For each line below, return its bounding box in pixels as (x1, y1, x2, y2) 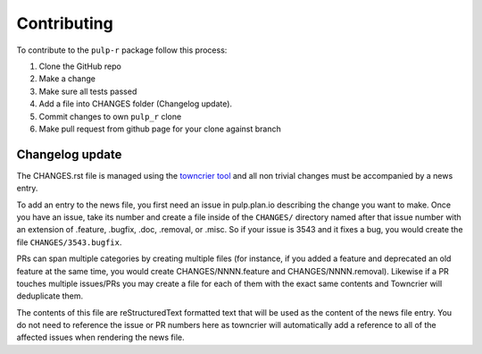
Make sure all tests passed (38, 86, 137, 97)
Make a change (38, 73, 96, 84)
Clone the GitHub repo (38, 61, 122, 72)
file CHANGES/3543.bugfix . (16, 237, 122, 248)
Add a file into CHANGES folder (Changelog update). (38, 98, 232, 109)
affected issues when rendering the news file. (16, 332, 185, 343)
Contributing (16, 13, 113, 33)
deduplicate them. (16, 291, 84, 301)
